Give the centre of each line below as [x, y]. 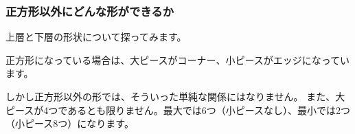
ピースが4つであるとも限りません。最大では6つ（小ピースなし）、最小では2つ [178, 110]
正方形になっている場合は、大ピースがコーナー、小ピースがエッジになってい [178, 59]
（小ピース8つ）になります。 [70, 123]
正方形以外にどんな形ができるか [90, 11]
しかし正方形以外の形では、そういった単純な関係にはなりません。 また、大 [175, 96]
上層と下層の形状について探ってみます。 [96, 37]
